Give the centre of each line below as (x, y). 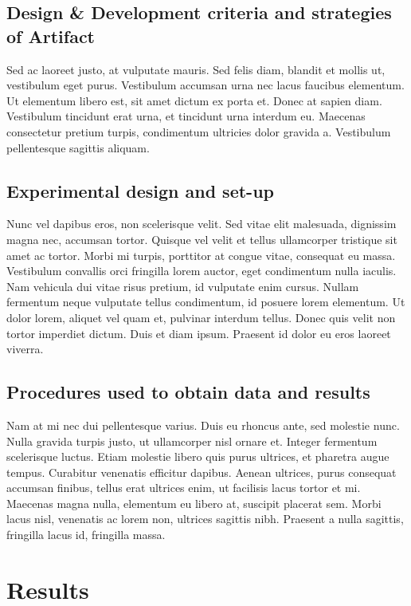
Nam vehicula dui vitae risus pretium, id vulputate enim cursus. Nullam (183, 286)
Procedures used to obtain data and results (188, 392)
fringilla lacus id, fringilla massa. (86, 535)
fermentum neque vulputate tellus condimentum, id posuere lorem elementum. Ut (206, 302)
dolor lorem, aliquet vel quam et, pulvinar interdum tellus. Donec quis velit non (201, 317)
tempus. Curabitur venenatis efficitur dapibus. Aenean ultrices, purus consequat (202, 472)
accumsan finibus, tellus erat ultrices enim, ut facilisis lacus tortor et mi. (184, 488)
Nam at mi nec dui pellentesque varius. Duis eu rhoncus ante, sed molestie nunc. (203, 425)
